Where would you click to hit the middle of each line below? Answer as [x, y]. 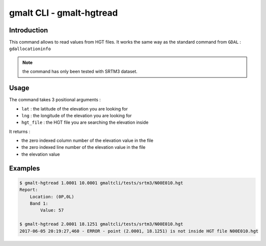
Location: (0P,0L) [52, 197]
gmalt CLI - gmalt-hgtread [64, 13]
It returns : [20, 131]
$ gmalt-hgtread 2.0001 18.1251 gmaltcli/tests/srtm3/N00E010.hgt [101, 224]
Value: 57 [52, 210]
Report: [29, 190]
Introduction [29, 30]
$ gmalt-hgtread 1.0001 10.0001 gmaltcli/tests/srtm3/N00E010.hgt [101, 183]
